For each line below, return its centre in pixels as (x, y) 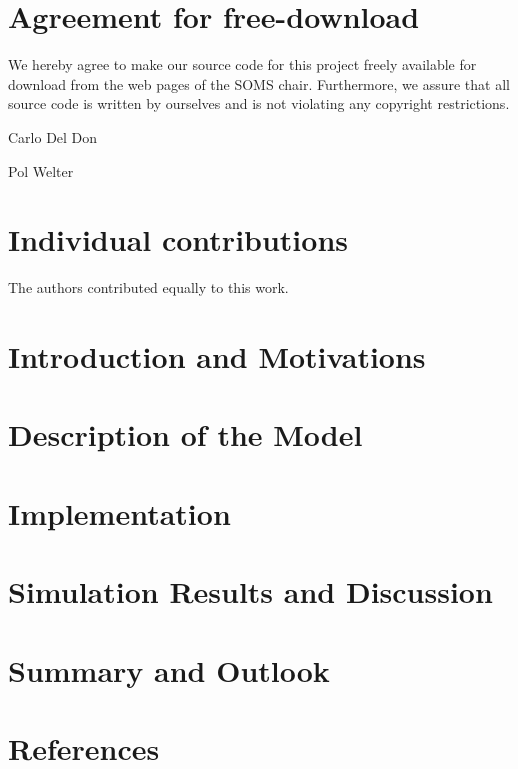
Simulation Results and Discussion (250, 591)
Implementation (119, 512)
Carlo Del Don (53, 136)
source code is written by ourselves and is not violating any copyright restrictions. (259, 103)
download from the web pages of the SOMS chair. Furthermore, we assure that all (259, 83)
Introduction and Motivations (217, 356)
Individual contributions (178, 239)
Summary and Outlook (169, 669)
